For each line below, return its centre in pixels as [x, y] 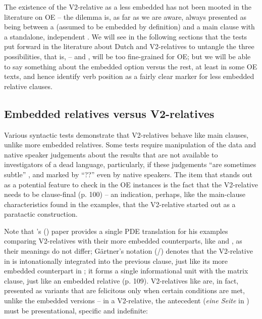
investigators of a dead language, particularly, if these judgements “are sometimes [130, 164]
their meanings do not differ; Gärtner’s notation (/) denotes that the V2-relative [128, 251]
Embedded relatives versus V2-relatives [109, 113]
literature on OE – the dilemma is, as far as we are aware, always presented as [125, 16]
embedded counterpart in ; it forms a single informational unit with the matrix [126, 271]
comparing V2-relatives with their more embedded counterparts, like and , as [123, 241]
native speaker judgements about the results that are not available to [111, 154]
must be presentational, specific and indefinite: [76, 310]
